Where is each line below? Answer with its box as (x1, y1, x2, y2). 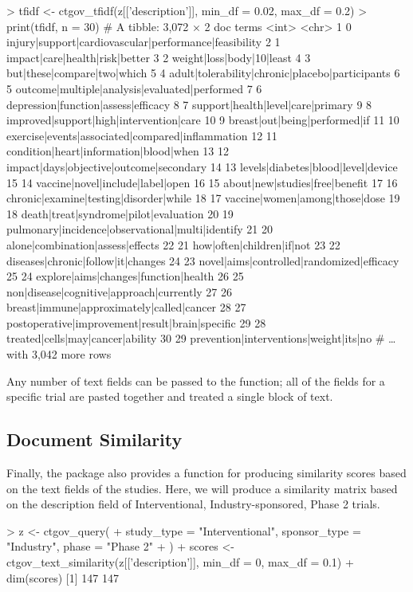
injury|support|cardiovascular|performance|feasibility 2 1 (6, 33, 281, 50)
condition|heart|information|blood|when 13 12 (6, 143, 229, 159)
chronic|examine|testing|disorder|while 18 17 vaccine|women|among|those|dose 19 (6, 190, 400, 206)
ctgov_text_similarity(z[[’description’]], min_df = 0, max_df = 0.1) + (6, 554, 354, 570)
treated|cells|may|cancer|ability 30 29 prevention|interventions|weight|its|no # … (6, 330, 396, 347)
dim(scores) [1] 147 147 (6, 569, 119, 586)
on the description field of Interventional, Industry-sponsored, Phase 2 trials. (6, 496, 380, 512)
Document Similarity (6, 427, 183, 452)
